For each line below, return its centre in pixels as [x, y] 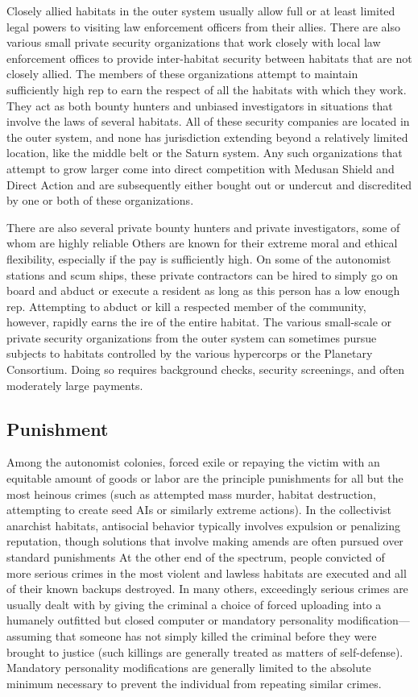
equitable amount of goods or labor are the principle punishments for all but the [205, 478]
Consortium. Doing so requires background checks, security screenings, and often [206, 369]
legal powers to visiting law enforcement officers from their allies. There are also [204, 26]
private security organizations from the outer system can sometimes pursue [192, 337]
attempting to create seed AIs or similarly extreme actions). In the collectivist [199, 510]
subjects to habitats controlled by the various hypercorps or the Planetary [190, 353]
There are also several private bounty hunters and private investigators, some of [203, 227]
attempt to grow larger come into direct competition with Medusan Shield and [201, 168]
